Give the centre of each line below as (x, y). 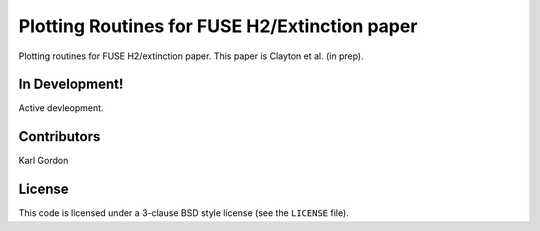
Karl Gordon (43, 161)
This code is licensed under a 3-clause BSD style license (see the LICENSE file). (183, 213)
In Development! (71, 84)
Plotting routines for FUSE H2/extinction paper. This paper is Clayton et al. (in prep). (191, 56)
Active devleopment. (61, 108)
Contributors (59, 136)
